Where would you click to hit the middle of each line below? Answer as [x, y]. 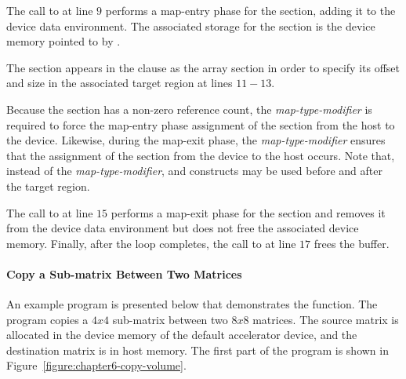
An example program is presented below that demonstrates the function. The [192, 304]
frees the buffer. [352, 243]
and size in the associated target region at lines [120, 83]
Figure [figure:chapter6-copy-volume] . [96, 365]
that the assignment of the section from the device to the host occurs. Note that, [201, 155]
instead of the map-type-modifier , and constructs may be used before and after [194, 171]
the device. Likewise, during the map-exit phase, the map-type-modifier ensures [196, 140]
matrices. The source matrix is [326, 319]
